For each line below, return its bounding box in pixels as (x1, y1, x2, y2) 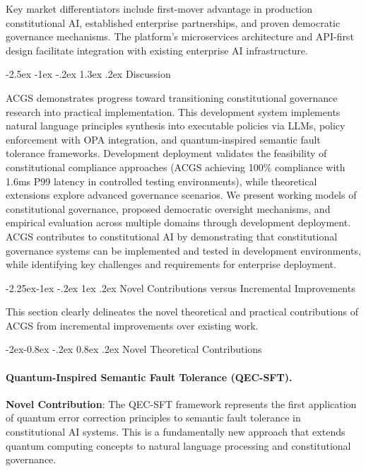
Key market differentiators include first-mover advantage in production (6, 1, 313, 16)
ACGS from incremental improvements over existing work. (6, 318, 259, 332)
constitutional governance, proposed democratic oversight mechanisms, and (6, 201, 331, 216)
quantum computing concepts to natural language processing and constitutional (6, 438, 351, 453)
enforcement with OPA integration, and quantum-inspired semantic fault (6, 132, 321, 146)
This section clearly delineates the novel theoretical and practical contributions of (6, 304, 359, 319)
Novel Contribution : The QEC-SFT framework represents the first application (6, 396, 357, 411)
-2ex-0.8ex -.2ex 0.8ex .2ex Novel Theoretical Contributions (6, 342, 262, 356)
